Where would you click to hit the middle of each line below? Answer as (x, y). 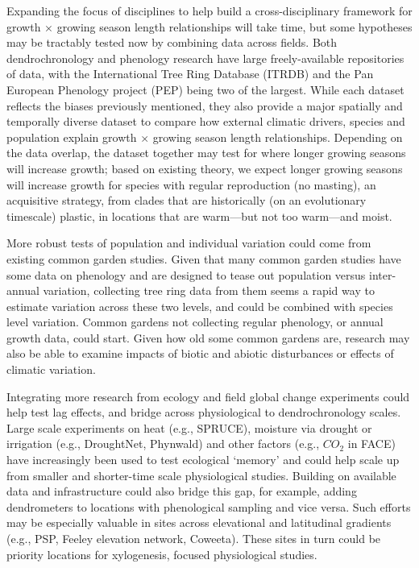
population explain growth (72, 137)
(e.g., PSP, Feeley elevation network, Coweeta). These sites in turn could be (194, 538)
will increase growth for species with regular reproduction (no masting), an (191, 184)
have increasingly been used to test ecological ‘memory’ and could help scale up (203, 460)
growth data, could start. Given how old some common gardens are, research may (208, 337)
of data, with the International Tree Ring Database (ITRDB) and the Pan (190, 74)
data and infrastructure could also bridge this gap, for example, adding (182, 491)
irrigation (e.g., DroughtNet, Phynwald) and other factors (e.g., (163, 444)
